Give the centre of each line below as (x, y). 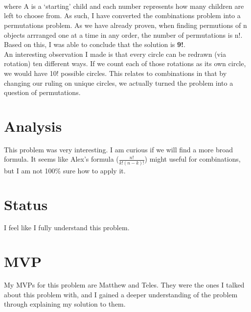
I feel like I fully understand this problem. (67, 228)
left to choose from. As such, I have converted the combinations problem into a (122, 15)
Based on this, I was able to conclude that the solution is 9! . (95, 44)
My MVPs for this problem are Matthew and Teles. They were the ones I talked (124, 285)
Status (26, 204)
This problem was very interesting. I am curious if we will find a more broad (118, 149)
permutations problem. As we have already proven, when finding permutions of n (125, 25)
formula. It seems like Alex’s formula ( (61, 159)
